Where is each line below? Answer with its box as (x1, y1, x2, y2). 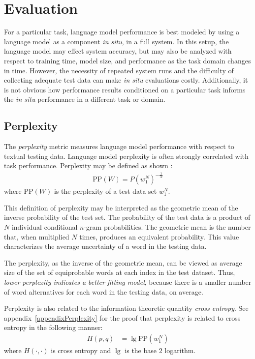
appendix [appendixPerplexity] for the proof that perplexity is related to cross (4, 312, 241, 323)
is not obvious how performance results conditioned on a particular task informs (4, 84, 246, 94)
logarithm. (164, 345, 196, 355)
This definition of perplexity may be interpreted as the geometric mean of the (4, 202, 238, 212)
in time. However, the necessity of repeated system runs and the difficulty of (4, 65, 234, 75)
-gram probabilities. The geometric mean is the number (84, 222, 251, 232)
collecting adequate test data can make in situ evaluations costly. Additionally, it (4, 75, 248, 85)
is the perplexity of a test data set (54, 186, 157, 196)
